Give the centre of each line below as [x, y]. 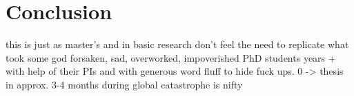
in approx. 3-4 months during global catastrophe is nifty [124, 84]
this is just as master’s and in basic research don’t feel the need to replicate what [177, 44]
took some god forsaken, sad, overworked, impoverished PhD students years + [171, 57]
